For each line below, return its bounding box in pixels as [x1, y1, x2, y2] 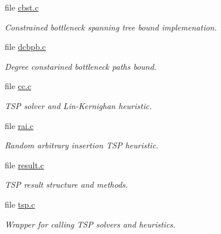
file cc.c [5, 80, 32, 92]
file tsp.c [5, 198, 35, 210]
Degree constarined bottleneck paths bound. [5, 60, 157, 72]
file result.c [5, 158, 45, 171]
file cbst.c [5, 1, 39, 13]
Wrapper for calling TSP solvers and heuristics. [5, 218, 176, 230]
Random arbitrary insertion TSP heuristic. [5, 139, 159, 151]
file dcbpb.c [5, 40, 46, 53]
